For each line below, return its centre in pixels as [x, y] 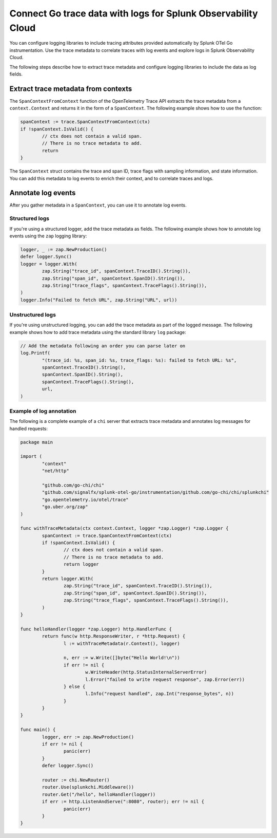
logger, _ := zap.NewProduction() [64, 249]
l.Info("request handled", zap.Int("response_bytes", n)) [160, 694]
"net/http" [55, 471]
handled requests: [29, 429]
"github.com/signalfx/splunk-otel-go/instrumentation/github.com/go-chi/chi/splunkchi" [155, 492]
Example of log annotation [43, 411]
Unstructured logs [33, 315]
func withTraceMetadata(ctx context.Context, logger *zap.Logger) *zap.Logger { [124, 528]
